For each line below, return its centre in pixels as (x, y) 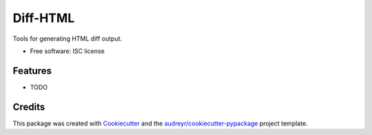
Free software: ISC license (67, 51)
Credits (29, 107)
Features (32, 71)
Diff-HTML (44, 18)
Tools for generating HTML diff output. (68, 39)
